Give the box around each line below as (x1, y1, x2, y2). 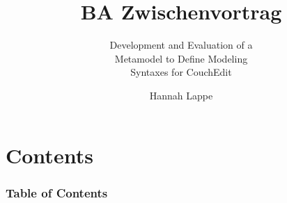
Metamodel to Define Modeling (114, 51, 248, 65)
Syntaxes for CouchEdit (130, 65, 232, 79)
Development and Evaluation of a (109, 38, 253, 52)
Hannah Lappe (149, 88, 213, 102)
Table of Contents (6, 184, 108, 201)
